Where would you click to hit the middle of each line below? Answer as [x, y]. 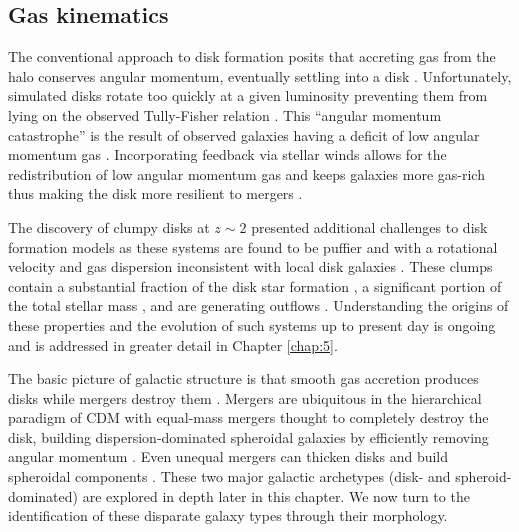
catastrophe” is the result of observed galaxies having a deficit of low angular [244, 134]
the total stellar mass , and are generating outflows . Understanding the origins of [258, 305]
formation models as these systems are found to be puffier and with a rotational [253, 246]
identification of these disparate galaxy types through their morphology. [228, 515]
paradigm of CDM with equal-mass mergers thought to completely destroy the [248, 417]
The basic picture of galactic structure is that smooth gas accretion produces [243, 378]
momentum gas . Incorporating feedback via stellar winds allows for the [227, 154]
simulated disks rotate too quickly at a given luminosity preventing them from [248, 95]
